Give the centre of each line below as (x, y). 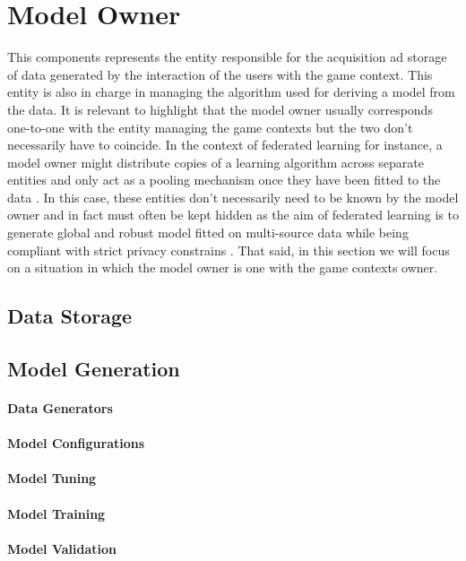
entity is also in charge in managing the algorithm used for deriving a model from (231, 92)
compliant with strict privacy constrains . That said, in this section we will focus (229, 250)
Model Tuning (52, 478)
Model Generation (94, 369)
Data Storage (70, 316)
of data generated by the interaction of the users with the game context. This (220, 74)
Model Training (56, 513)
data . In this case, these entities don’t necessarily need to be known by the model (233, 197)
